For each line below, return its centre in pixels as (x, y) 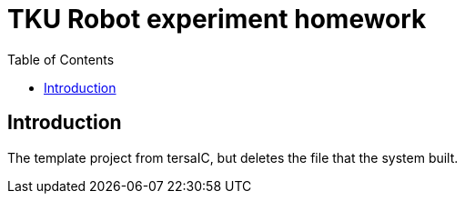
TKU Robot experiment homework (217, 19)
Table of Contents (61, 59)
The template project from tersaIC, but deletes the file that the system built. (233, 157)
